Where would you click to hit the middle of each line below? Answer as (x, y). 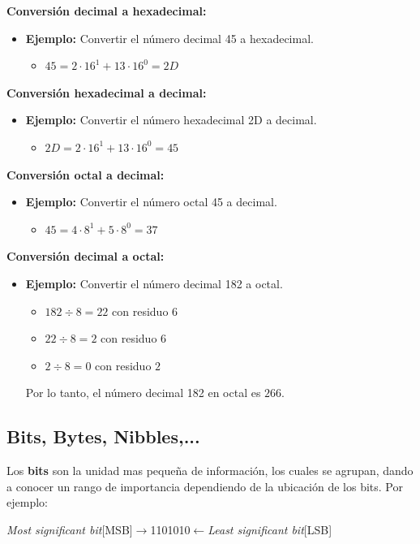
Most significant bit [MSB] (70, 529)
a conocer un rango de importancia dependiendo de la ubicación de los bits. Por (205, 486)
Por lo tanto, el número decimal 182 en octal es (143, 393)
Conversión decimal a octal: (86, 256)
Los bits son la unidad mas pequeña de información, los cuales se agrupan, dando (210, 471)
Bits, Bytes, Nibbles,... (103, 436)
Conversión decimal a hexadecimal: (107, 11)
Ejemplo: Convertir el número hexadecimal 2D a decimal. (171, 120)
